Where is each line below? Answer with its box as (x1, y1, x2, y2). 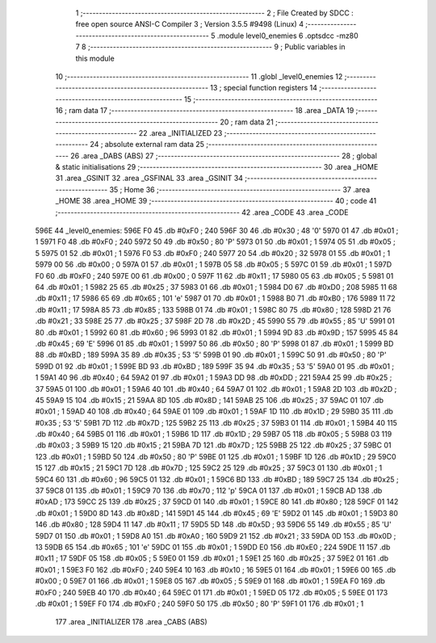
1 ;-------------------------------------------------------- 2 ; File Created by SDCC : (75, 8, 354, 18)
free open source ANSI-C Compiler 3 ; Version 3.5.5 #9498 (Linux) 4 (75, 19, 304, 29)
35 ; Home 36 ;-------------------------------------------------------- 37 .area (109, 184, 371, 194)
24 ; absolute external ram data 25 (90, 140, 205, 149)
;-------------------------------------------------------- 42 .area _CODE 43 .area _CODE (55, 207, 349, 217)
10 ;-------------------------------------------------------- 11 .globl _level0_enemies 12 (55, 71, 343, 81)
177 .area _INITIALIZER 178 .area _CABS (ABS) (55, 617, 208, 627)
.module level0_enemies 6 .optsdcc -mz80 (216, 31, 358, 40)
